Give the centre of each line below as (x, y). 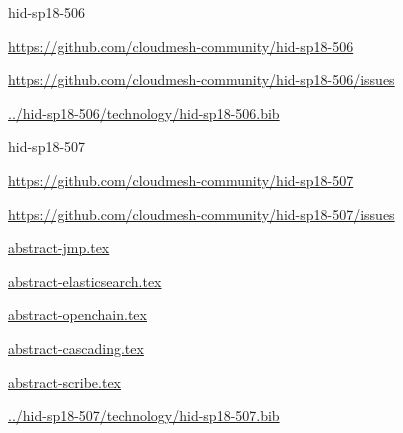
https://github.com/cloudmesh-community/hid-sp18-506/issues (201, 79)
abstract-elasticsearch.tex (85, 280)
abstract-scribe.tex (65, 381)
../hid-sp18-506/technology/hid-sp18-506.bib (144, 112)
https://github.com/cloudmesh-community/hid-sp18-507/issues (201, 213)
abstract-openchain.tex (77, 314)
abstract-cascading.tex (76, 347)
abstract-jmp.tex (59, 247)
